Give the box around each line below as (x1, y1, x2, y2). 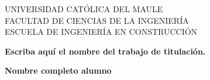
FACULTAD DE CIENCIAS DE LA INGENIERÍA (5, 14, 189, 26)
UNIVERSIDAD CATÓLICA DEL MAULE (5, 3, 163, 14)
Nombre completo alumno (5, 64, 112, 77)
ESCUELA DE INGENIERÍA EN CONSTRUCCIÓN (5, 26, 198, 38)
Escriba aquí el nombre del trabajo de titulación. (5, 45, 206, 57)
